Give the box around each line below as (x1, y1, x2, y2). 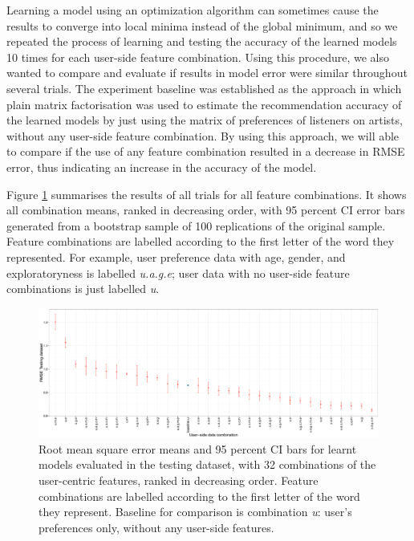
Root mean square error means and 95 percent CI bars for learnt (39, 440, 357, 457)
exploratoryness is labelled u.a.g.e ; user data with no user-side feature (6, 264, 350, 281)
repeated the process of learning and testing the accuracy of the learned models (6, 33, 397, 50)
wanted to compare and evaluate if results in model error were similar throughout (6, 64, 408, 81)
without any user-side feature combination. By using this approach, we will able (6, 127, 400, 144)
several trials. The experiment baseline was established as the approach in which (6, 79, 402, 96)
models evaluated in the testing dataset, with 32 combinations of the (39, 456, 376, 473)
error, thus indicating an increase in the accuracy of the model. (6, 158, 317, 175)
